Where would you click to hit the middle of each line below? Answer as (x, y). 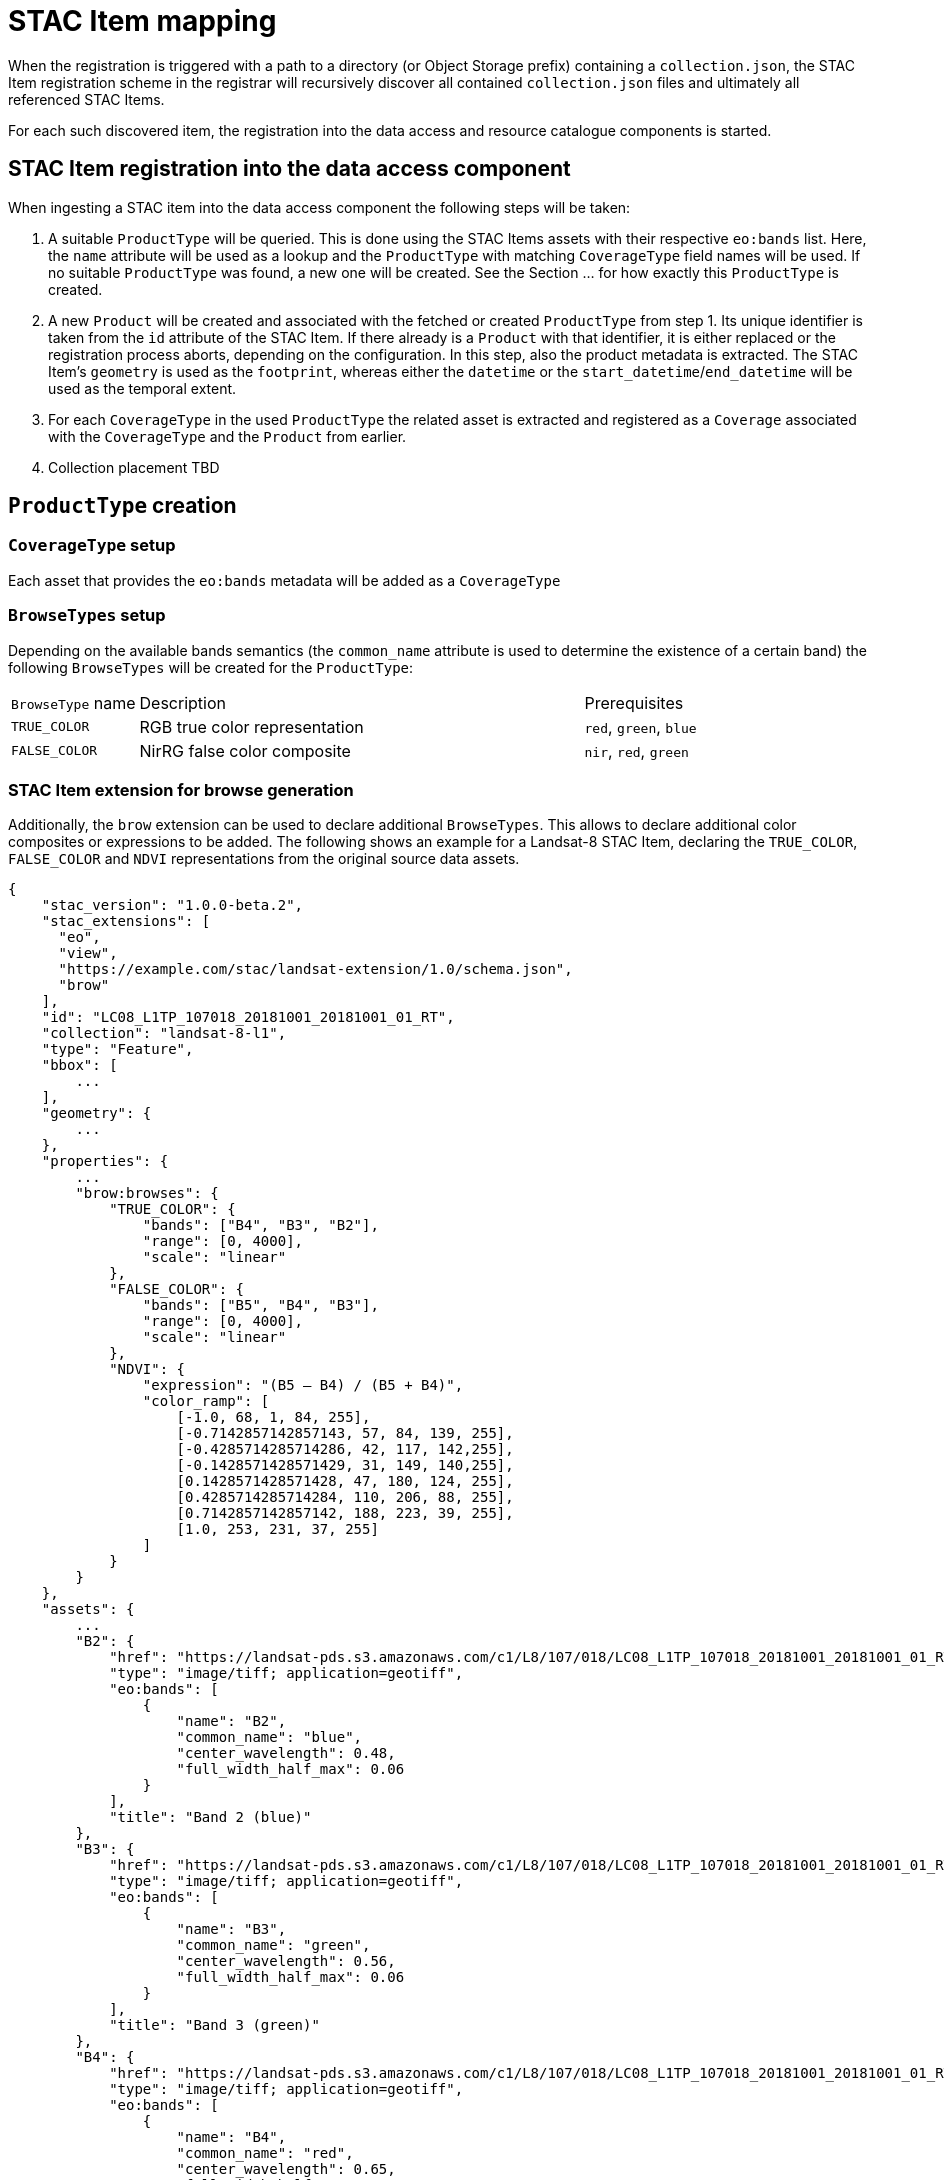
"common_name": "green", (273, 1945)
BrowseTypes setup (87, 615)
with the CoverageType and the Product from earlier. (227, 436)
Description (183, 702)
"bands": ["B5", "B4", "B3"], (260, 1305)
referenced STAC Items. (86, 99)
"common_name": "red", (265, 2153)
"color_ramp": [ (206, 1401)
